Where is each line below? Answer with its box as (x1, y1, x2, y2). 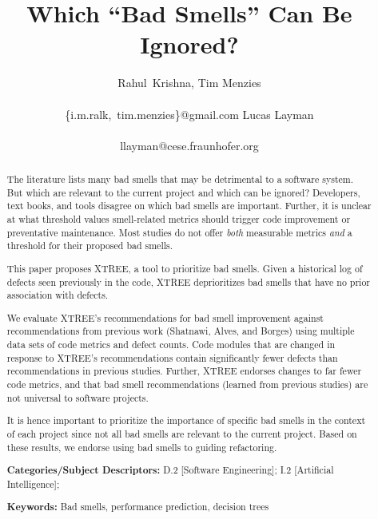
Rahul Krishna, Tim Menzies (117, 74, 261, 91)
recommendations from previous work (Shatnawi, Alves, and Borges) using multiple (6, 324, 355, 338)
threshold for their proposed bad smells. (6, 239, 173, 252)
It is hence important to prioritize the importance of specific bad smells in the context (6, 414, 366, 427)
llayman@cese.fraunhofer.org (120, 137, 259, 153)
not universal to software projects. (6, 390, 149, 404)
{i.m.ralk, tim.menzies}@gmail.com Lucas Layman (65, 105, 314, 122)
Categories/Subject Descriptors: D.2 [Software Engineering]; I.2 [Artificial (6, 463, 334, 477)
